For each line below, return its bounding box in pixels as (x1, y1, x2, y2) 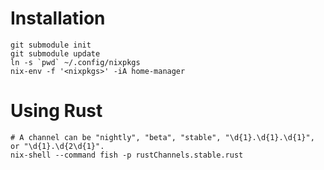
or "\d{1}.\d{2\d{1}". (10, 141, 105, 151)
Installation (10, 7, 106, 30)
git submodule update (10, 48, 101, 59)
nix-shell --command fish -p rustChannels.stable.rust (10, 150, 244, 160)
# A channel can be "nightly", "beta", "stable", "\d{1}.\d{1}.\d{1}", (10, 132, 315, 142)
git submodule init (10, 40, 92, 50)
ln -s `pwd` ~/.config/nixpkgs (10, 57, 141, 67)
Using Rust (10, 100, 103, 122)
